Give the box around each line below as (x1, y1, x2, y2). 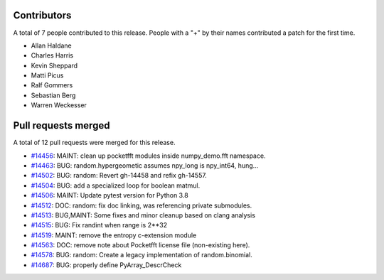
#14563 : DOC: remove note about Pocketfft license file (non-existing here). (31, 241, 250, 249)
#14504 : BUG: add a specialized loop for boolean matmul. (31, 181, 201, 190)
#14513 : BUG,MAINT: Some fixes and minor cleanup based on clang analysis (31, 210, 256, 220)
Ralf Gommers (31, 81, 73, 90)
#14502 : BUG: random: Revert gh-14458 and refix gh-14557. (31, 171, 208, 180)
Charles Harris (31, 51, 74, 60)
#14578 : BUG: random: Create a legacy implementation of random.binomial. (31, 251, 252, 259)
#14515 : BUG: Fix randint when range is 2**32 (31, 221, 167, 230)
